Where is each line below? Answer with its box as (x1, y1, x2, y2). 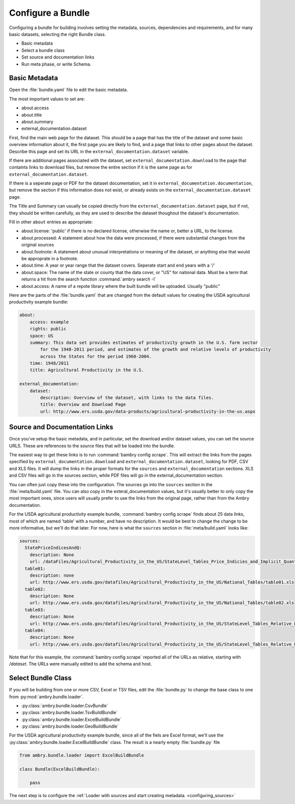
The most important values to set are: (9, 96, 86, 102)
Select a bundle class (21, 47, 65, 53)
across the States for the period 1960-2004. (40, 353, 152, 359)
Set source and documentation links (21, 54, 94, 60)
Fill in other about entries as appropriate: (9, 219, 93, 225)
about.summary (21, 119, 54, 124)
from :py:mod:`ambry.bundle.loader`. (9, 694, 84, 700)
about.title (21, 112, 42, 118)
